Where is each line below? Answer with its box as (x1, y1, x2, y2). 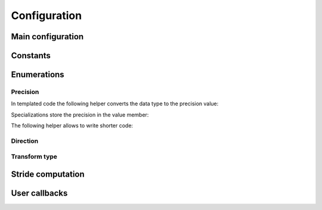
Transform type (11, 152, 58, 161)
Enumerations (11, 70, 65, 80)
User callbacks (11, 188, 68, 199)
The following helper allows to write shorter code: (11, 122, 134, 129)
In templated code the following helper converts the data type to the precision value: (11, 100, 219, 107)
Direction (11, 137, 39, 145)
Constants (11, 51, 51, 61)
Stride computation (11, 170, 85, 180)
